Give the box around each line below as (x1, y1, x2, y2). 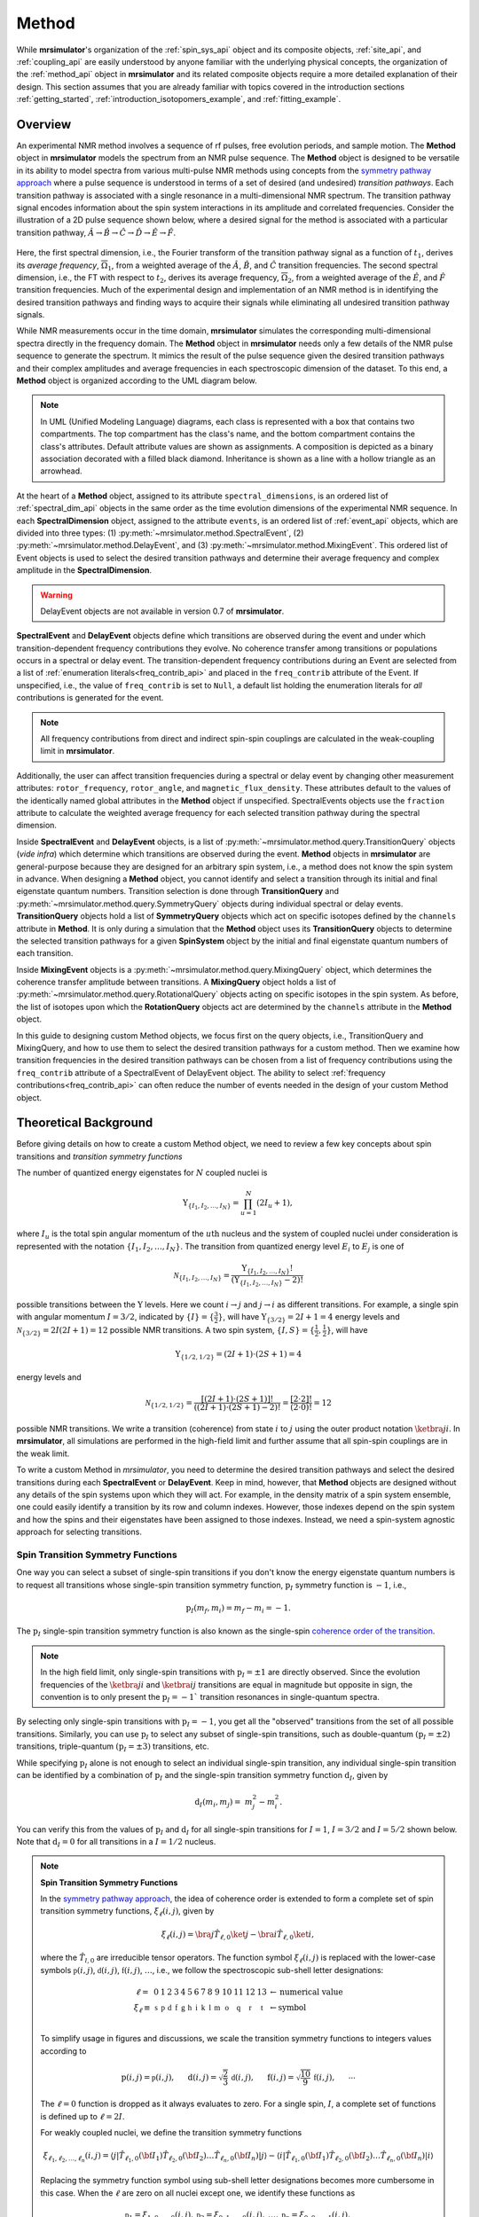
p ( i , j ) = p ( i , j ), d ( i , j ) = (121, 2072, 217, 2082)
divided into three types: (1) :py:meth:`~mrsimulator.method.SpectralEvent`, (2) (16, 528, 304, 538)
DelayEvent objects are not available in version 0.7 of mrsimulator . (40, 606, 285, 616)
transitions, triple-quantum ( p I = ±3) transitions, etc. (16, 1741, 209, 1753)
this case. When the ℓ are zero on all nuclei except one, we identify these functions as (40, 2187, 356, 2198)
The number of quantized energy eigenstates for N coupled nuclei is (16, 1167, 268, 1179)
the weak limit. (16, 1448, 70, 1459)
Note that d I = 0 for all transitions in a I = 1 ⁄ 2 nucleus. (16, 1836, 216, 1849)
